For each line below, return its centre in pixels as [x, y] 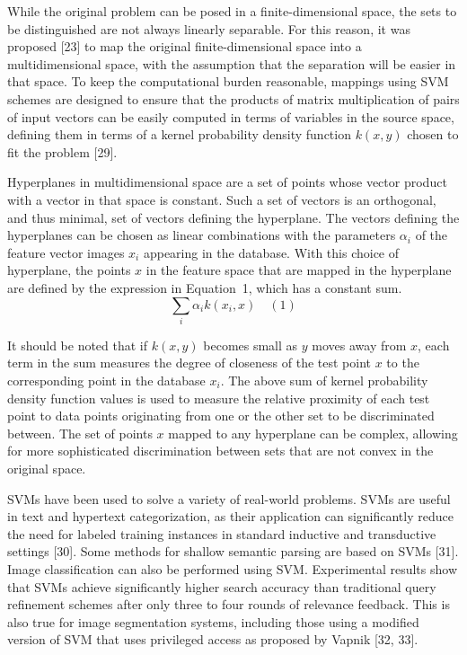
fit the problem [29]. [62, 151]
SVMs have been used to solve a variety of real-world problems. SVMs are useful [229, 498]
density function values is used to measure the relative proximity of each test [219, 398]
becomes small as [251, 345]
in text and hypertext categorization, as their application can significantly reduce [230, 516]
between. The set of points [80, 433]
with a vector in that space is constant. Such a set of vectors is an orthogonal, [222, 199]
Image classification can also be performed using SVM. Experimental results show [232, 568]
